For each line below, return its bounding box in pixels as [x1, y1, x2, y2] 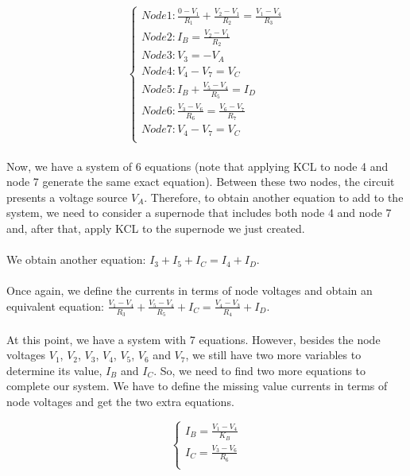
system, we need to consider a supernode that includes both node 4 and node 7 [6, 204, 392, 221]
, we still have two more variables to [185, 346, 362, 363]
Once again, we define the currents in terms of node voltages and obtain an [6, 282, 373, 299]
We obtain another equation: [6, 251, 146, 268]
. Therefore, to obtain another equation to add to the [144, 188, 404, 205]
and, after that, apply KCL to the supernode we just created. [6, 219, 305, 236]
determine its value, [6, 362, 102, 378]
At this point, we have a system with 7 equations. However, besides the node [6, 331, 381, 347]
